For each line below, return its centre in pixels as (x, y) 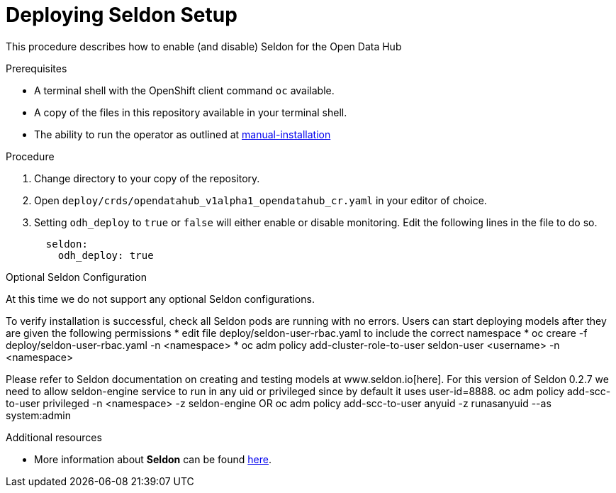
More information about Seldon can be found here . (153, 459)
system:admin (38, 415)
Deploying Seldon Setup (122, 15)
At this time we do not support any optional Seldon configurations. (160, 299)
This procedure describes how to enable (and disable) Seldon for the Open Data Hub (204, 46)
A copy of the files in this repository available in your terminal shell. (191, 112)
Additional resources (54, 437)
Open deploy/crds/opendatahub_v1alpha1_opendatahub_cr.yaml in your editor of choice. (261, 200)
